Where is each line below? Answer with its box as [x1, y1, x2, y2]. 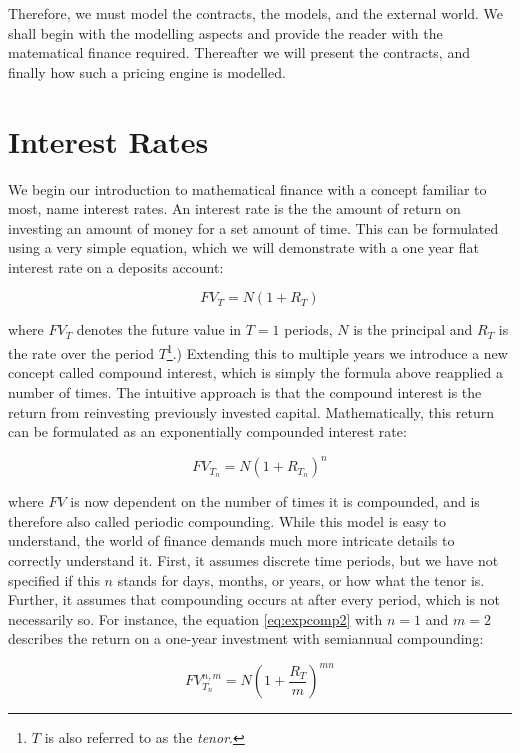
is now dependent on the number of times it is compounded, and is [70, 491, 480, 512]
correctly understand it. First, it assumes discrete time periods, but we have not [8, 549, 499, 570]
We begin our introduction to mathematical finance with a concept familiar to [8, 178, 487, 199]
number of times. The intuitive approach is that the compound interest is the [8, 381, 482, 402]
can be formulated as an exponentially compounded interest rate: [8, 421, 407, 442]
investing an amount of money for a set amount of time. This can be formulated [8, 217, 499, 238]
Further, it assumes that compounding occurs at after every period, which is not [8, 589, 500, 610]
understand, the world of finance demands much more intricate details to [8, 530, 455, 551]
